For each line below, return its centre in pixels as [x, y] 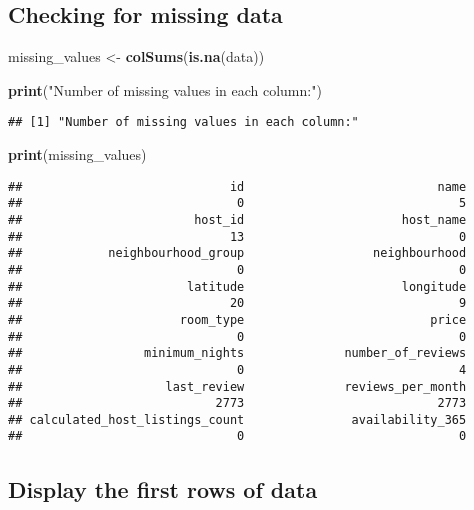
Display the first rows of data [163, 488]
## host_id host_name [237, 219]
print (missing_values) [77, 154]
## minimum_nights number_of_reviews [237, 353]
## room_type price [237, 319]
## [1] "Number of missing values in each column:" [183, 122]
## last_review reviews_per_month [237, 386]
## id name [237, 186]
